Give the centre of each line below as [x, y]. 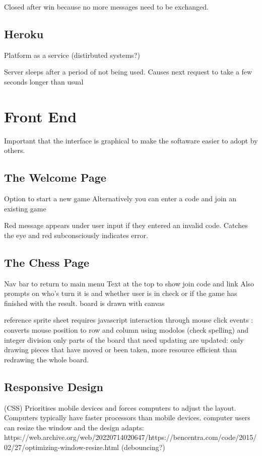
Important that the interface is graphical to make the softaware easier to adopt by [131, 140]
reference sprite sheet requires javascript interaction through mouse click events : [129, 320]
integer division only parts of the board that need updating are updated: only [124, 339]
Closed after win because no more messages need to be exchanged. [106, 7]
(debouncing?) [143, 447]
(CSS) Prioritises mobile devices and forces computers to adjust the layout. [120, 407]
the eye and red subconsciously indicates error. [76, 235]
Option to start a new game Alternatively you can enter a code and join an [120, 199]
